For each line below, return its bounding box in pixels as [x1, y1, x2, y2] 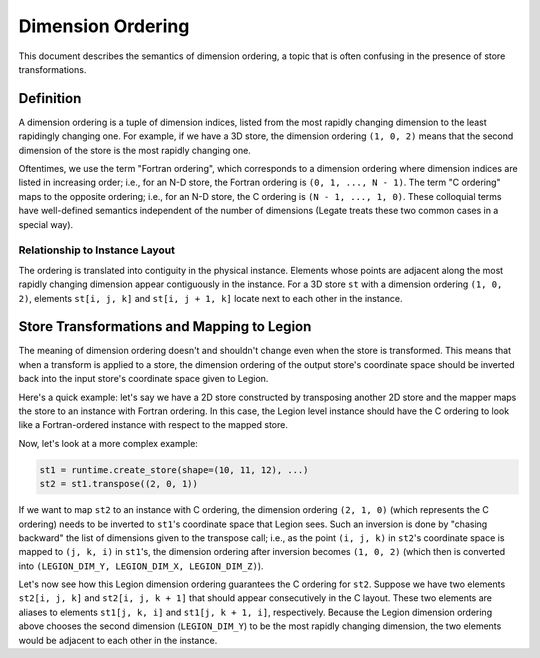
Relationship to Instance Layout [18, 243, 175, 257]
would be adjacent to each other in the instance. [18, 634, 218, 646]
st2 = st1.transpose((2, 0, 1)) [39, 478, 199, 490]
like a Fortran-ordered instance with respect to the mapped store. [18, 419, 289, 431]
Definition [18, 90, 82, 107]
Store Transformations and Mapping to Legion [18, 318, 312, 335]
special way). [18, 218, 74, 230]
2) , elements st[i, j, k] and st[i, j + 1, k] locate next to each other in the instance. [18, 292, 403, 304]
